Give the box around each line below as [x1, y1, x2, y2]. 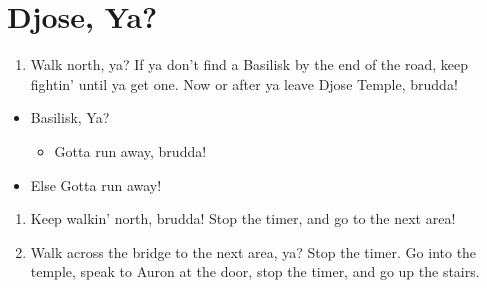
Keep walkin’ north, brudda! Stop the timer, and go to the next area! [30, 208, 456, 229]
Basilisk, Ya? [30, 107, 110, 128]
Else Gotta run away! [30, 174, 162, 195]
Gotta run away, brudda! [54, 140, 207, 161]
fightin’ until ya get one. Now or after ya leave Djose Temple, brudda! [30, 73, 458, 94]
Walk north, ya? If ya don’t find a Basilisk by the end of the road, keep [30, 54, 468, 75]
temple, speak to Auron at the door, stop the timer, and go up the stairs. [30, 261, 480, 282]
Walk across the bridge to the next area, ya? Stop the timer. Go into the [30, 241, 477, 262]
